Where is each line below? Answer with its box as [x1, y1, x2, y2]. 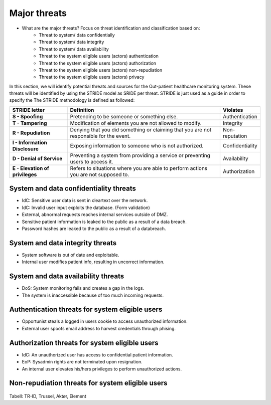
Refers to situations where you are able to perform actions [70, 164, 208, 171]
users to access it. [70, 158, 113, 165]
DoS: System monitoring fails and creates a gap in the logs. [22, 285, 145, 291]
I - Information [12, 139, 48, 146]
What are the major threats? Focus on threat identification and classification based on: [22, 25, 200, 31]
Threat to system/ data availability [39, 46, 109, 52]
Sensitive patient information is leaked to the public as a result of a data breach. [22, 219, 187, 225]
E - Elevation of [12, 164, 50, 171]
